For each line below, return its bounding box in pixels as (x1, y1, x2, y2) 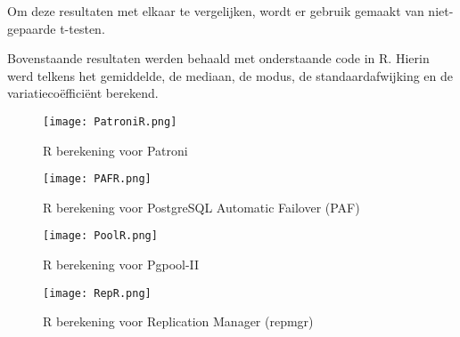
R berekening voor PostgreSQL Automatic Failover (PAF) (43, 197, 360, 216)
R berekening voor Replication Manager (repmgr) (43, 312, 314, 331)
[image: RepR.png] (43, 286, 152, 300)
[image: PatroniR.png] (43, 115, 177, 128)
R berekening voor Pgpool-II (43, 255, 200, 274)
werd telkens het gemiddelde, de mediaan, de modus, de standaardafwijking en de (7, 66, 454, 84)
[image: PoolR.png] (43, 229, 158, 243)
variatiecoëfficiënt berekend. (7, 84, 159, 102)
